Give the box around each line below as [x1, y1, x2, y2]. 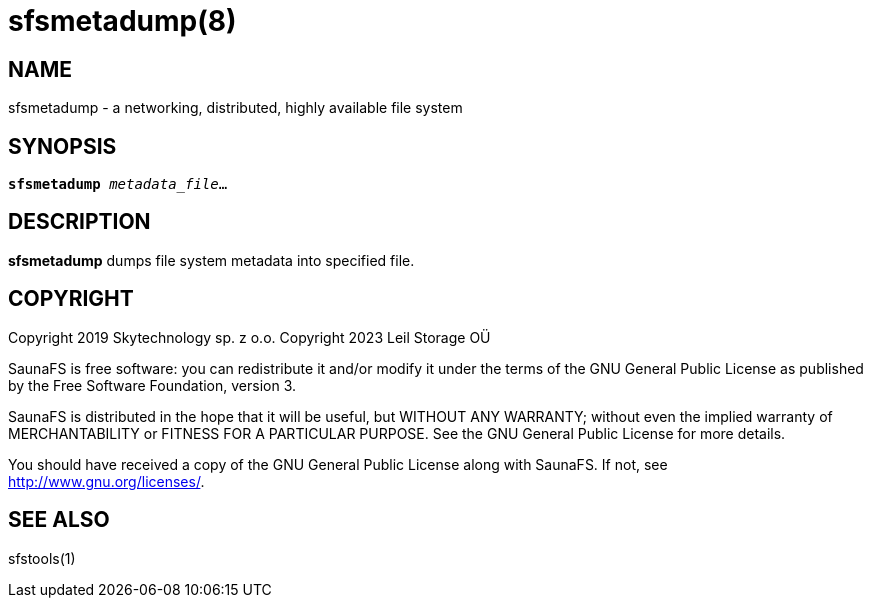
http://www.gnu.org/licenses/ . [8, 472, 205, 490]
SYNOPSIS [8, 133, 117, 159]
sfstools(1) [8, 549, 76, 567]
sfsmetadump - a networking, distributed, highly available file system [8, 99, 463, 117]
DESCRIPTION [8, 209, 151, 235]
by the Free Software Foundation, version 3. [8, 376, 297, 394]
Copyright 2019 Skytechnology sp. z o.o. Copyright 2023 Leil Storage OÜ [8, 328, 491, 346]
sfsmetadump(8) [8, 4, 237, 38]
